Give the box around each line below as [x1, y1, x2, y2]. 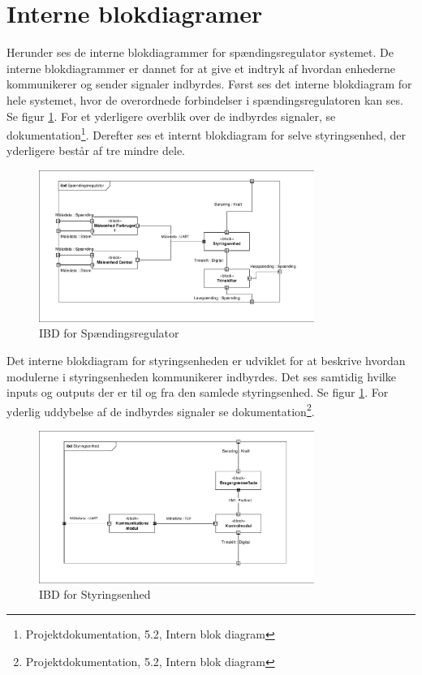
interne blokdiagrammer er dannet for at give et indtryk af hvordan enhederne [6, 59, 396, 76]
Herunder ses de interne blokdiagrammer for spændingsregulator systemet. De [6, 44, 394, 61]
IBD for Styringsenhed [39, 586, 151, 603]
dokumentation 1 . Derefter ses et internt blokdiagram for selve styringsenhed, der [6, 124, 407, 143]
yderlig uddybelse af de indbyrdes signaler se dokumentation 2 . [6, 400, 315, 419]
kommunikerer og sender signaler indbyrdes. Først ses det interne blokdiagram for [6, 75, 412, 92]
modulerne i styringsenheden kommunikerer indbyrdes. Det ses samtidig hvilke [6, 368, 396, 385]
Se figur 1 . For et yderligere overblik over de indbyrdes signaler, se [6, 107, 336, 124]
